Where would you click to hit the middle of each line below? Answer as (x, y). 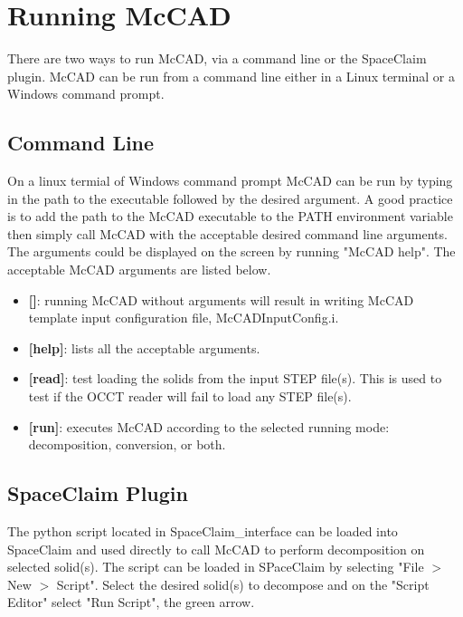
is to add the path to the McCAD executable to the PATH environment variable (230, 216)
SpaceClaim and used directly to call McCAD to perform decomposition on (216, 549)
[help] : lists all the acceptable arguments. (144, 347)
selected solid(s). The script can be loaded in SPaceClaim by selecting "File (216, 567)
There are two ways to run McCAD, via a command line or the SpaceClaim (217, 58)
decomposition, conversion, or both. (127, 444)
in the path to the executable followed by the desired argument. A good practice (230, 198)
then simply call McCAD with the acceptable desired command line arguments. (227, 233)
